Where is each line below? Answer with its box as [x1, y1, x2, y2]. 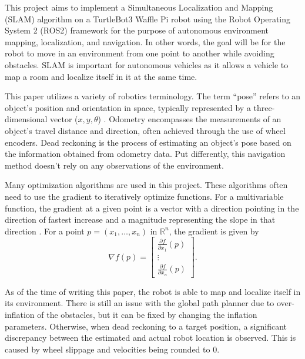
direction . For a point [5, 224, 85, 237]
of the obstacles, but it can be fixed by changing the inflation [37, 308, 257, 321]
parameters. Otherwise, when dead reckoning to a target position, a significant [5, 320, 287, 332]
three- [253, 101, 275, 113]
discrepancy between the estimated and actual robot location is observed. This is [5, 331, 296, 344]
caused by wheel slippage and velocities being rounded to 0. [5, 343, 220, 355]
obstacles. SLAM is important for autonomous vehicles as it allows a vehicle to [5, 58, 289, 71]
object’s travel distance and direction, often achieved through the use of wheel [5, 124, 286, 136]
